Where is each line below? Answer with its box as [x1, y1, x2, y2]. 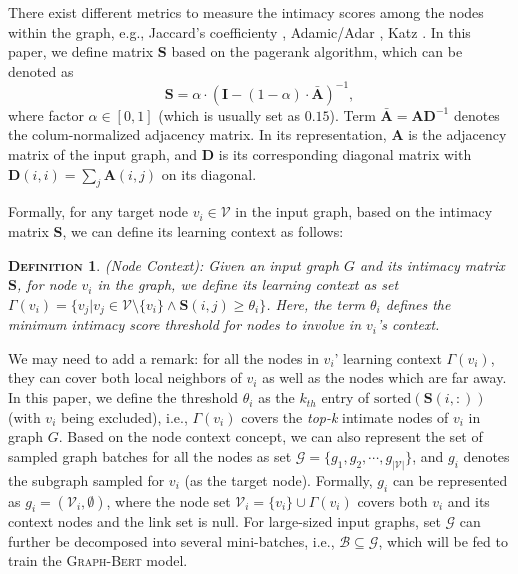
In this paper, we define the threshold [8, 387, 239, 408]
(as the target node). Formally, [184, 469, 373, 490]
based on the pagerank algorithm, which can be [171, 41, 463, 62]
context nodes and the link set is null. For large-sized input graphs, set [8, 511, 441, 532]
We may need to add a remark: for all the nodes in [8, 347, 319, 368]
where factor [8, 104, 84, 125]
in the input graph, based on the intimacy [235, 201, 493, 222]
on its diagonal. [161, 163, 257, 184]
